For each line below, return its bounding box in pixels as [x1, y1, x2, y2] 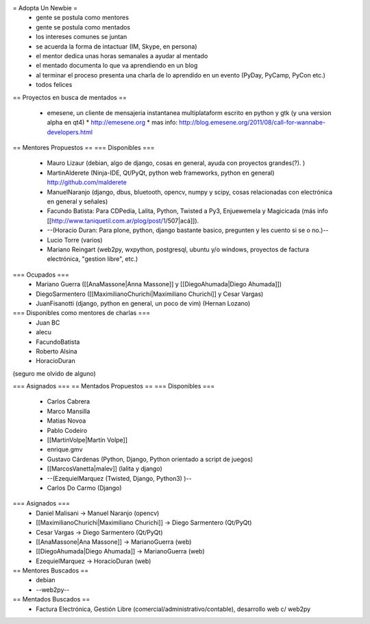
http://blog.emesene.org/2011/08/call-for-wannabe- [179, 118, 325, 127]
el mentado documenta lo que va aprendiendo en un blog [36, 62, 198, 70]
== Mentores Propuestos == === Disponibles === [12, 144, 155, 152]
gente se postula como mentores [36, 14, 129, 22]
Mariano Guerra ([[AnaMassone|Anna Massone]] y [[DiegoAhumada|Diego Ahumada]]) [36, 280, 282, 288]
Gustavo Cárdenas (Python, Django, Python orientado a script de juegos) [47, 455, 254, 463]
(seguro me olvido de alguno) [12, 369, 96, 377]
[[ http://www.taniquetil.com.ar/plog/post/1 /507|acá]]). [47, 216, 199, 225]
